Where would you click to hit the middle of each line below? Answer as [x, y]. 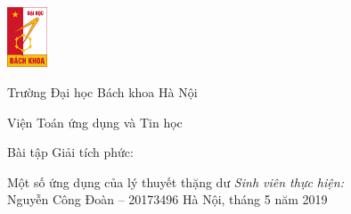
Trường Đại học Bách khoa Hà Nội [102, 92]
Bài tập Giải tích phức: [70, 152]
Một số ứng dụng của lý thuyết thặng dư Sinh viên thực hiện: [175, 181]
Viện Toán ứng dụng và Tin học [95, 122]
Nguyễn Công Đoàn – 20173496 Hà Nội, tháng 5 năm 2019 [167, 199]
